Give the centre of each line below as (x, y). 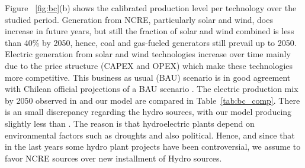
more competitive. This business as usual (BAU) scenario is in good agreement (148, 77)
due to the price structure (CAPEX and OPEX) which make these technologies (149, 65)
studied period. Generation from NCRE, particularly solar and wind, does (139, 19)
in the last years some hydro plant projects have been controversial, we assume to (153, 146)
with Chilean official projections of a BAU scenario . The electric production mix (152, 89)
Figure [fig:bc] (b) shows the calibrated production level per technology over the (151, 8)
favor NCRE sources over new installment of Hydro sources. (113, 158)
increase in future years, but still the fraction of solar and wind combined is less (150, 31)
